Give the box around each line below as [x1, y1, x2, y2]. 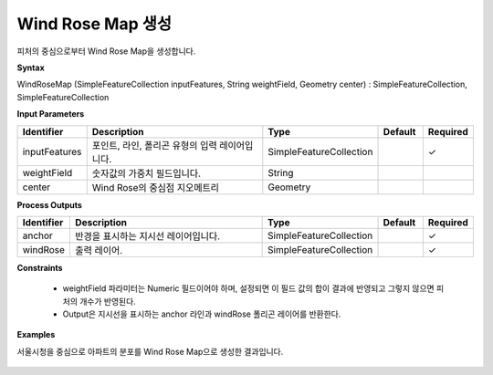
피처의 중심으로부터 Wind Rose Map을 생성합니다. [16, 46, 196, 57]
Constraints [16, 262, 63, 273]
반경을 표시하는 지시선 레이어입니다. [74, 229, 221, 242]
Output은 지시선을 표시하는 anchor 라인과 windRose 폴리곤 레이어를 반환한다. [62, 308, 341, 319]
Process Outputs [16, 199, 82, 210]
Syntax [16, 62, 45, 73]
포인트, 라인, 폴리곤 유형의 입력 [91, 139, 218, 151]
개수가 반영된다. [79, 296, 136, 307]
